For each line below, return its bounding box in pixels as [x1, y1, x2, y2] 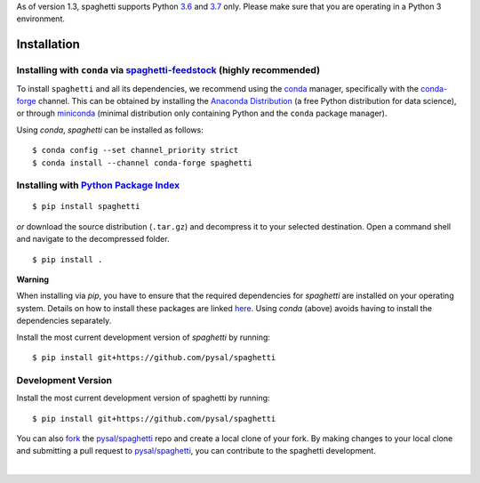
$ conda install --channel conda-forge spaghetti [32, 157, 253, 168]
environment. [16, 13, 66, 24]
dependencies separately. [16, 316, 112, 326]
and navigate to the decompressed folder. [16, 234, 170, 245]
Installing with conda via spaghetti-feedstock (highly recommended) [16, 64, 320, 76]
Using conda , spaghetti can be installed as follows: [16, 125, 204, 135]
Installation [16, 36, 80, 52]
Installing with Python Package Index [16, 179, 180, 191]
